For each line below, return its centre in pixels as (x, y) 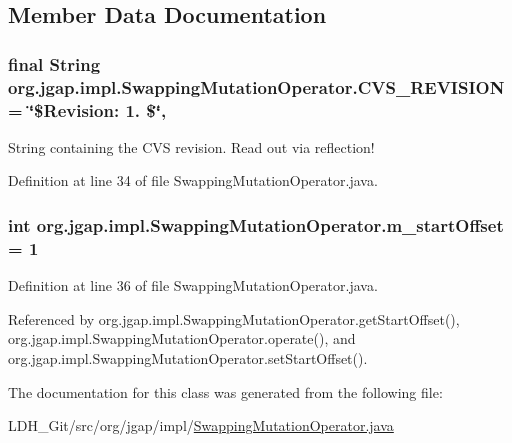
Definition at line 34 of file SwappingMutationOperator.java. (193, 180)
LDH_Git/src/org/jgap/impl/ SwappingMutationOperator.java (201, 425)
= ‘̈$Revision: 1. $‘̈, (87, 109)
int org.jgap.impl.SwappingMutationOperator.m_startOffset (256, 224)
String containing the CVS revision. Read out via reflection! (191, 146)
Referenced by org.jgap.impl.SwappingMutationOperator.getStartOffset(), (234, 318)
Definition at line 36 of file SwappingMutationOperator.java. (193, 285)
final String (54, 63)
